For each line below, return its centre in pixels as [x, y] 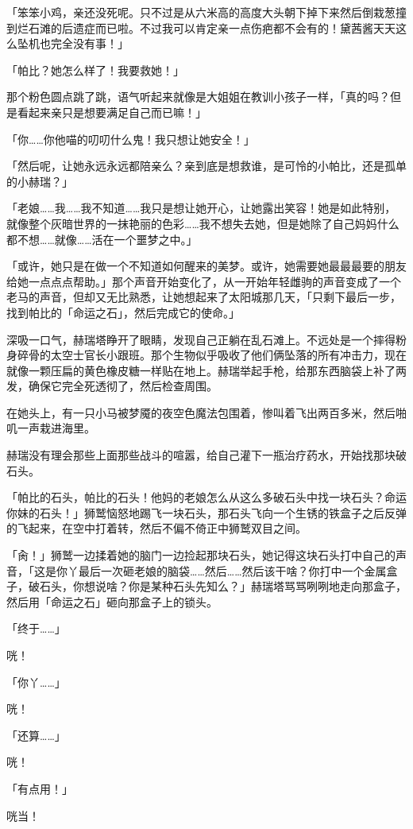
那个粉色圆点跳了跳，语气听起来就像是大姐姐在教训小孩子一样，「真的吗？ [198, 97]
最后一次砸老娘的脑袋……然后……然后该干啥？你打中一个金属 [232, 570]
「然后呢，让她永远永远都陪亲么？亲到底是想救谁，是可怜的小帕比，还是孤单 [206, 166]
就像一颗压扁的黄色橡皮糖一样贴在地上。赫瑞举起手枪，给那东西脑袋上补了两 [206, 370]
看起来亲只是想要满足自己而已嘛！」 [112, 112]
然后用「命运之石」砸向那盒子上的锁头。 [112, 601]
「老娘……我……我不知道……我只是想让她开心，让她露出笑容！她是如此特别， [201, 208]
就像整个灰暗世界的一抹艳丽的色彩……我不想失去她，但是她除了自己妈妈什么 [203, 223]
